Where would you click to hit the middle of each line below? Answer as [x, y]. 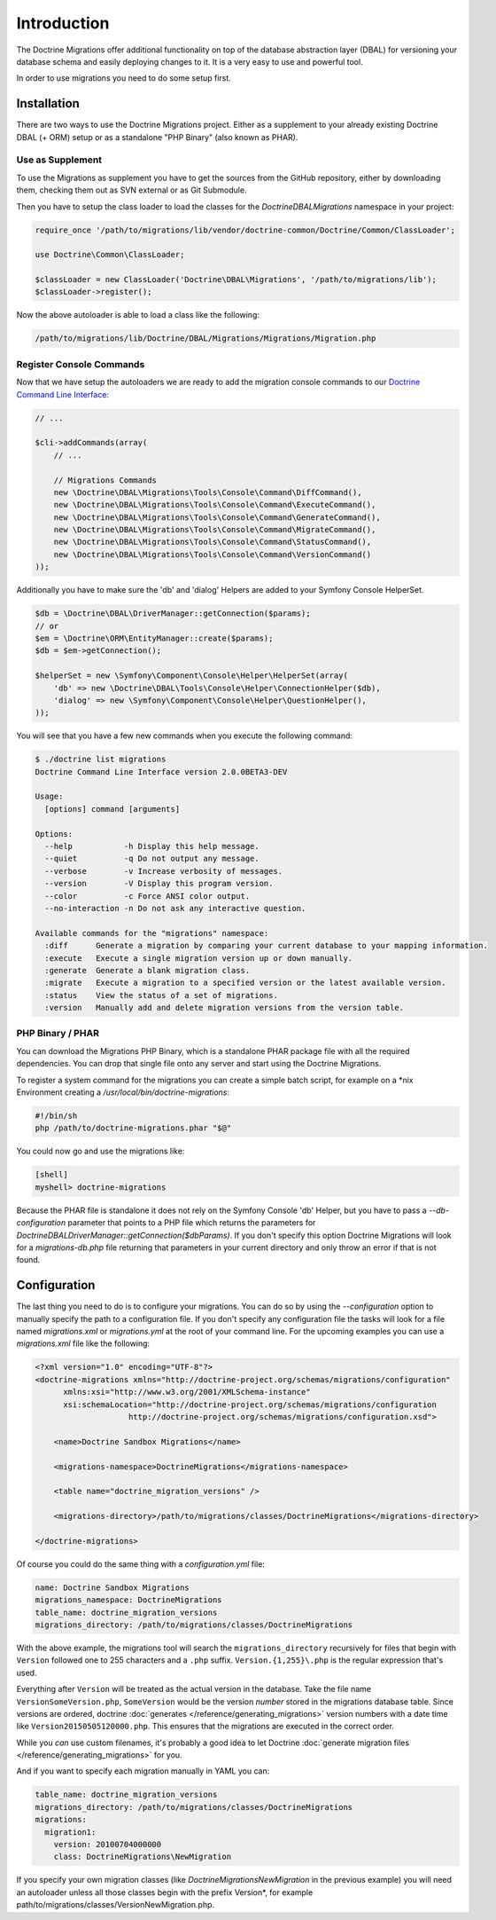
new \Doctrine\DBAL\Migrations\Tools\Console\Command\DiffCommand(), [208, 492]
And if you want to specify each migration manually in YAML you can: [143, 1771]
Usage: [49, 797]
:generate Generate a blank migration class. [147, 970]
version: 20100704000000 [108, 1845]
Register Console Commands [81, 364]
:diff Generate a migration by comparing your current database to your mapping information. [267, 946]
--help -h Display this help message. [152, 846]
